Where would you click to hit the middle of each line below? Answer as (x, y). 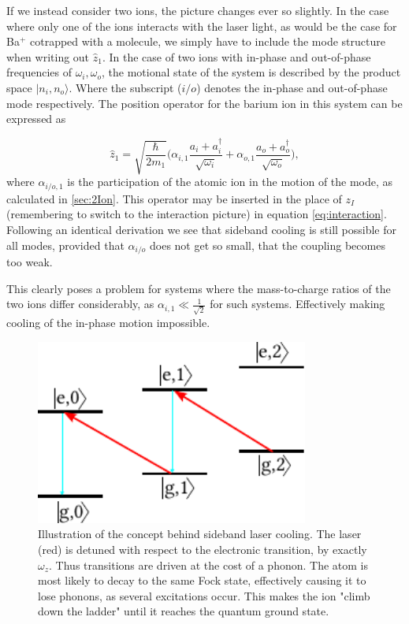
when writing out (48, 56)
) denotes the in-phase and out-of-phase (292, 87)
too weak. (30, 262)
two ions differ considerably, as (80, 304)
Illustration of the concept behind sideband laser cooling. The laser (200, 534)
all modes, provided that (65, 245)
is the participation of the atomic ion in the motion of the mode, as (230, 182)
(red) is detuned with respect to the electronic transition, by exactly (203, 550)
